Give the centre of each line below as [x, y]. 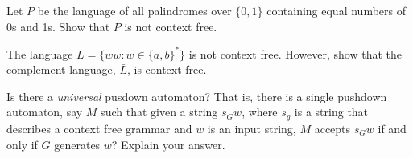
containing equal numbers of [336, 10]
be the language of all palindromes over [134, 10]
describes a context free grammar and [99, 128]
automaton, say [45, 112]
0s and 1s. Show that [58, 26]
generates [77, 144]
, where [260, 112]
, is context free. [167, 69]
